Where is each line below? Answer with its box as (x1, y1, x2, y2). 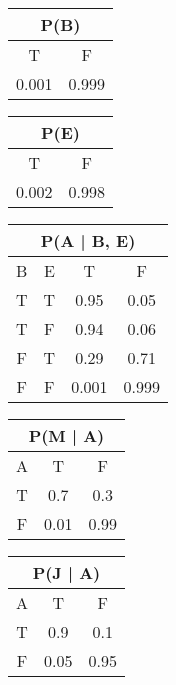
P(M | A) (28, 424, 105, 447)
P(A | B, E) (40, 229, 136, 252)
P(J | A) (32, 561, 101, 584)
